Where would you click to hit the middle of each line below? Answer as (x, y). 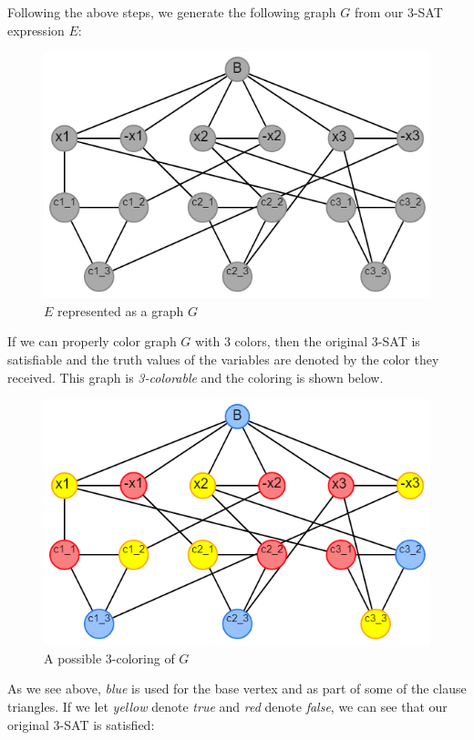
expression (36, 30)
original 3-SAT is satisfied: (81, 724)
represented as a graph (121, 310)
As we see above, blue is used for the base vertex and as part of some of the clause (237, 689)
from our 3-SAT (398, 12)
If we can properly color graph (92, 341)
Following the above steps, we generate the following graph (172, 12)
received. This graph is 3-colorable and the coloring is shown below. (196, 377)
